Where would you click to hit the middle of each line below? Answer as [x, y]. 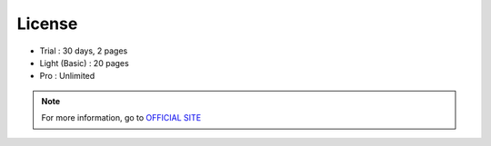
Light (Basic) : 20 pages [84, 63]
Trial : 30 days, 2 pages [84, 51]
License [47, 24]
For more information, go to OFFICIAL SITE [121, 118]
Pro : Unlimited [67, 76]
